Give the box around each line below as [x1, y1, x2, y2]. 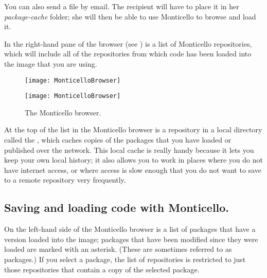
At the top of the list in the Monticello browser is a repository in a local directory [4, 124, 262, 135]
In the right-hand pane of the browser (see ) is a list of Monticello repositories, [4, 38, 252, 49]
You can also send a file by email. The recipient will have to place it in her [4, 1, 239, 11]
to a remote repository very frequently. [4, 174, 126, 185]
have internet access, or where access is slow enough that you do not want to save [4, 164, 261, 175]
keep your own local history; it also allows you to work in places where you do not [4, 154, 263, 165]
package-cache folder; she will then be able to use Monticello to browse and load [4, 11, 256, 22]
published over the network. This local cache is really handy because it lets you [4, 144, 254, 155]
